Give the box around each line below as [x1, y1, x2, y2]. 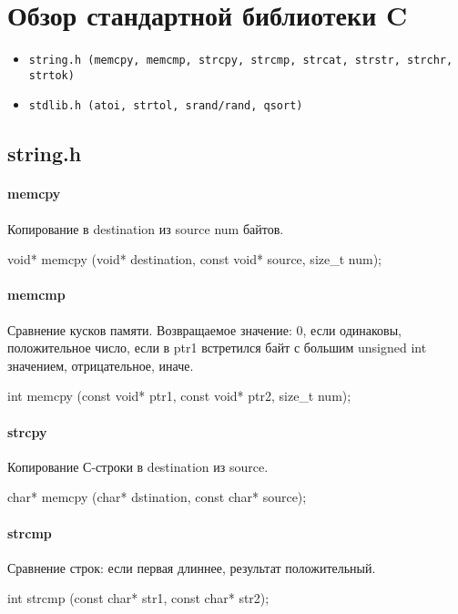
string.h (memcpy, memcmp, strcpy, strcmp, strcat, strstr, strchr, [28, 54, 453, 67]
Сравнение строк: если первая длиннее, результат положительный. [7, 558, 376, 577]
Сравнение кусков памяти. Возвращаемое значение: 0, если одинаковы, [7, 320, 402, 339]
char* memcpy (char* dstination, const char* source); [7, 487, 307, 507]
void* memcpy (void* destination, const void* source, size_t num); [7, 250, 382, 269]
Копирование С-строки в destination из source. [7, 456, 269, 476]
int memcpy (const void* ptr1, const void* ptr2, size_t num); [7, 386, 351, 405]
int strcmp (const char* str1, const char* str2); [7, 588, 270, 608]
